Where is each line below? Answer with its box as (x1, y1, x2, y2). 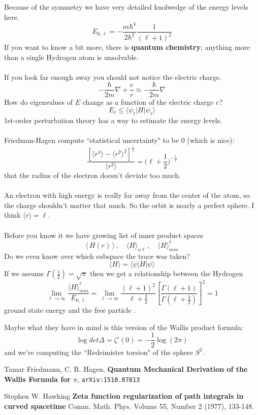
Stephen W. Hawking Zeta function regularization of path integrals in (4, 391, 244, 401)
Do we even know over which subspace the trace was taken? (4, 250, 190, 261)
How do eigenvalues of (4, 96, 73, 107)
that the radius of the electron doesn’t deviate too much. (4, 170, 181, 181)
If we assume (4, 268, 44, 279)
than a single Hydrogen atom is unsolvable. (4, 51, 139, 62)
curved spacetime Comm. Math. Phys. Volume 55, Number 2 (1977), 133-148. (4, 400, 254, 411)
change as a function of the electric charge (82, 96, 214, 107)
